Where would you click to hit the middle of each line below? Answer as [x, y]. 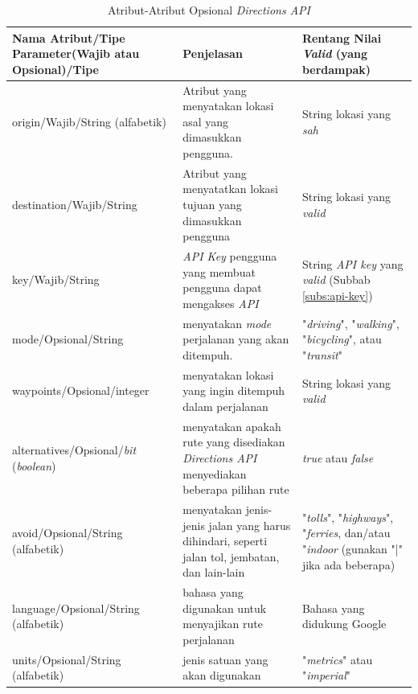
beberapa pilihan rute [236, 489]
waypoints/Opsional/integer [81, 390]
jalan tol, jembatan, [231, 556]
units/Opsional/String [67, 659]
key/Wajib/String [56, 279]
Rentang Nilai [342, 37]
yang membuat [219, 271]
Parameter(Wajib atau [76, 53]
